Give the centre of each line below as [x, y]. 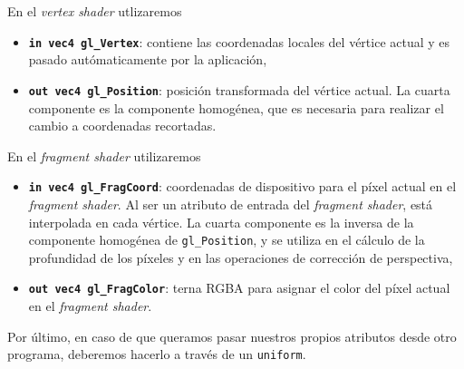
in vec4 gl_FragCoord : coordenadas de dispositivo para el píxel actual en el [242, 186]
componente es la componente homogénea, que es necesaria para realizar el [236, 107]
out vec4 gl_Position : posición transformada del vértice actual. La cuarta [239, 89]
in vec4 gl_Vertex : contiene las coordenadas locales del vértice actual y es [239, 41]
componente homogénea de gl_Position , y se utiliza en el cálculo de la [227, 240]
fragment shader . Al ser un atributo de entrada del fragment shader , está [231, 204]
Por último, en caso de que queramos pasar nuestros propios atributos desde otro [232, 336]
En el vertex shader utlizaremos [95, 11]
